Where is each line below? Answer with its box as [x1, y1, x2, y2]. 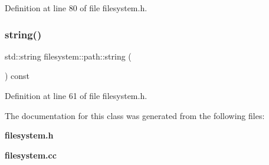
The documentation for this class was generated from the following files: [5, 109, 265, 121]
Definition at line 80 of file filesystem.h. [5, 2, 147, 14]
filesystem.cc [5, 148, 57, 161]
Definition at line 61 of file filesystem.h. [5, 90, 147, 101]
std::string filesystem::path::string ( [5, 49, 132, 62]
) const [5, 70, 30, 82]
